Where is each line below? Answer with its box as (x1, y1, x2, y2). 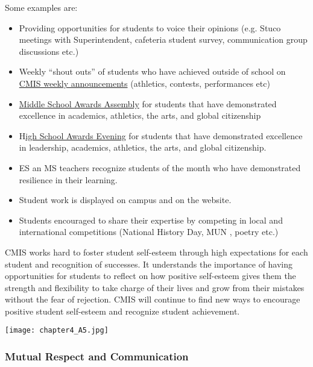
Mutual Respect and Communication (5, 349, 189, 364)
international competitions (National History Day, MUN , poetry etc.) (19, 225, 279, 238)
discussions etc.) (19, 45, 79, 57)
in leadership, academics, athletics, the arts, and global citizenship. (19, 141, 267, 154)
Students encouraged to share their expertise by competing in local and (19, 213, 283, 226)
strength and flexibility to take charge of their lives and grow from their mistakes (5, 281, 305, 293)
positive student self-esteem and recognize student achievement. (5, 304, 240, 317)
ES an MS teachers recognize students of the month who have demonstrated (19, 161, 301, 174)
